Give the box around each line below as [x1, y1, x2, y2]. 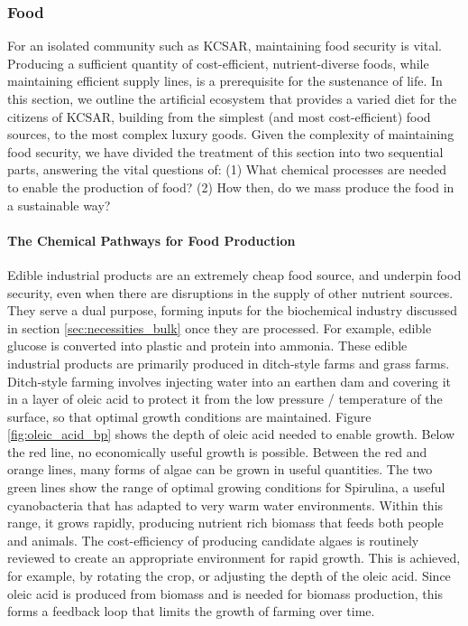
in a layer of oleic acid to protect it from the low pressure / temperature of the [7, 389, 443, 408]
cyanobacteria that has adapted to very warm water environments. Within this [7, 495, 444, 514]
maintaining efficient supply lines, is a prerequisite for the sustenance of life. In [7, 71, 443, 90]
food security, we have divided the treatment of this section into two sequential [7, 142, 444, 161]
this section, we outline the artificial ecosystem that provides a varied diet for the [7, 89, 457, 107]
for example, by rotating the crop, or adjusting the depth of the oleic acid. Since [7, 566, 451, 585]
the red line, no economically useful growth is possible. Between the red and [7, 442, 427, 461]
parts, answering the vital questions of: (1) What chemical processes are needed [7, 160, 447, 179]
